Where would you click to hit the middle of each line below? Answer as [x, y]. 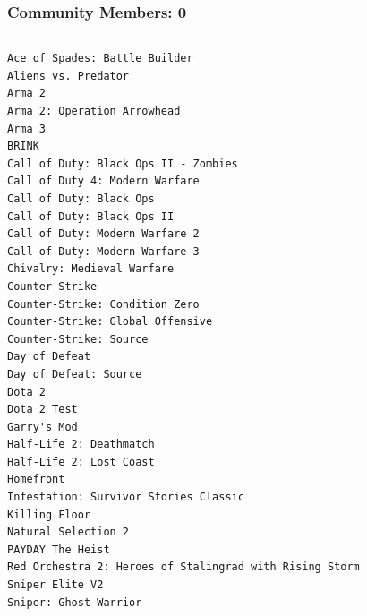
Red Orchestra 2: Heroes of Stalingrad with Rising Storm [183, 567]
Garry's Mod [43, 427]
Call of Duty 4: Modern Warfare [103, 181]
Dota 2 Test [43, 410]
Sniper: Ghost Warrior [75, 602]
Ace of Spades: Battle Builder [100, 59]
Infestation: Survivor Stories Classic [126, 497]
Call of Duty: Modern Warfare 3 [103, 251]
